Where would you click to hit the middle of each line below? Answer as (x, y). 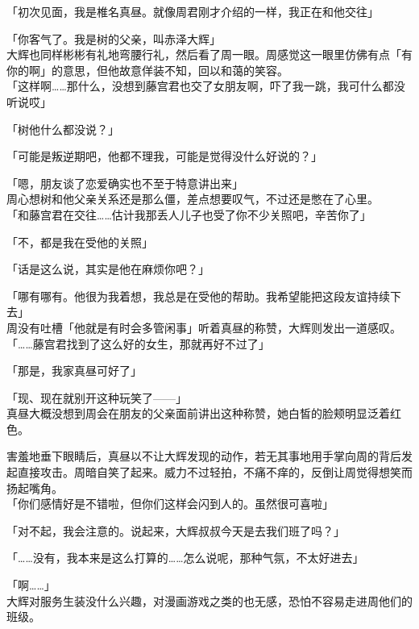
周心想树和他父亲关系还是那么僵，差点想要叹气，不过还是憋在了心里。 (193, 199)
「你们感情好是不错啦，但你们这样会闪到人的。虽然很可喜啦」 (170, 504)
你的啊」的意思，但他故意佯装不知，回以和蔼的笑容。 (147, 70)
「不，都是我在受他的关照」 (80, 242)
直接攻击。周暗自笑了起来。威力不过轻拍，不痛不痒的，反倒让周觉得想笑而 (215, 472)
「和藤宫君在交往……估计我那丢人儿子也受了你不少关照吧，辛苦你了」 (189, 214)
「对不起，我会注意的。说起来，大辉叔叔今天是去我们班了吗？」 (176, 530)
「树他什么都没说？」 (63, 129)
